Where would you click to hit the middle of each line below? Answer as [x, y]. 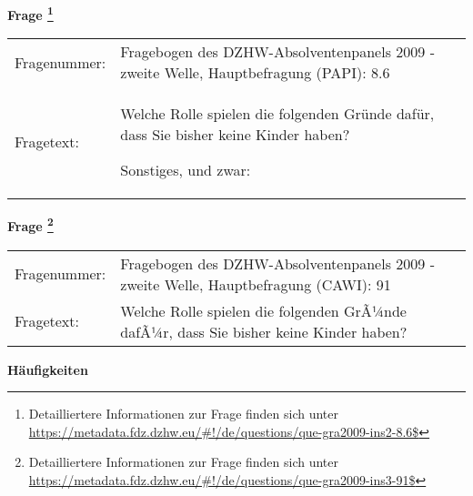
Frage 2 [30, 224]
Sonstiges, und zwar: [186, 170]
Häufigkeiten [48, 369]
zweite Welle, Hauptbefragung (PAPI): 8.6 [255, 73]
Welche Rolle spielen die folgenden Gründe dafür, [277, 114]
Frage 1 [30, 13]
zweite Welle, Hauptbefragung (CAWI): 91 [256, 284]
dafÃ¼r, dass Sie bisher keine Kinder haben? [264, 331]
